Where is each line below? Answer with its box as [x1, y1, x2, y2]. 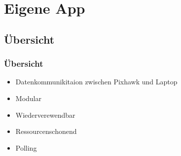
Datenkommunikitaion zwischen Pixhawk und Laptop [15, 77, 178, 87]
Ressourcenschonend [15, 126, 77, 136]
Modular [15, 93, 41, 103]
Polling [15, 142, 37, 153]
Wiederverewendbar [15, 109, 75, 120]
